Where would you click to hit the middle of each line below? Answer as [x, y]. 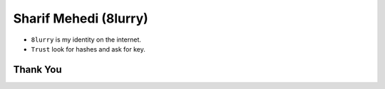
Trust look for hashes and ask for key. [88, 49]
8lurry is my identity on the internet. [86, 40]
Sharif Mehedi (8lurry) [81, 18]
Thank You [37, 70]
